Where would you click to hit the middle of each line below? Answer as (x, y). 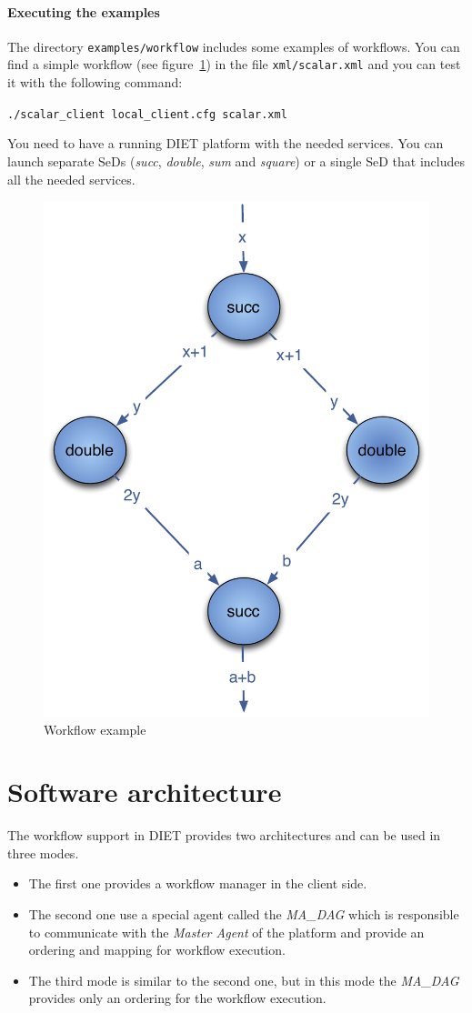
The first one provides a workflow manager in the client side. (198, 883)
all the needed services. (71, 179)
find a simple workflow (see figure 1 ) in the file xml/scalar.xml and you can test (234, 64)
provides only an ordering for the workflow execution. (177, 998)
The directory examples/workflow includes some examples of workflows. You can (234, 46)
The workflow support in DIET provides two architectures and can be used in (224, 835)
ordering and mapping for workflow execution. (157, 950)
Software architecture (145, 792)
